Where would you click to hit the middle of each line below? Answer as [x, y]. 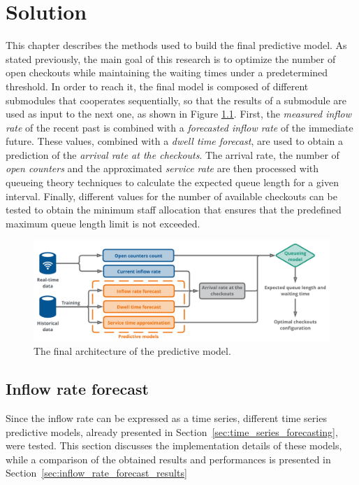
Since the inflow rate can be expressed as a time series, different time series [166, 417]
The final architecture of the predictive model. [132, 351]
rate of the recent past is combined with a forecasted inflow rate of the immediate [179, 127]
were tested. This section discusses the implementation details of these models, [174, 445]
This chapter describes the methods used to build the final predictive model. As [176, 45]
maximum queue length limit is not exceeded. [103, 223]
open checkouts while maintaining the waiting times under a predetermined [167, 72]
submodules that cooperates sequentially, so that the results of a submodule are [176, 100]
